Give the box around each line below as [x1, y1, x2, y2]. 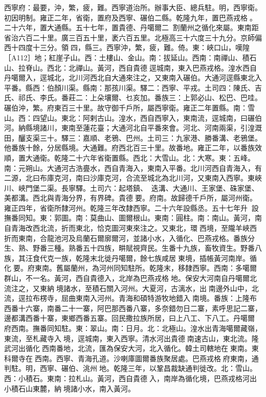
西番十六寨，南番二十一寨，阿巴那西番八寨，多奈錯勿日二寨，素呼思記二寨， [4, 302, 262, 313]
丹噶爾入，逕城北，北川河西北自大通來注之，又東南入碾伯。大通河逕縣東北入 [4, 72, 262, 83]
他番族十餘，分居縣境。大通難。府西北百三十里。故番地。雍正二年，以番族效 [4, 142, 262, 153]
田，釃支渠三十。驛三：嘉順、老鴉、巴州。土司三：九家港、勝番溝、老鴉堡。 [4, 132, 262, 143]
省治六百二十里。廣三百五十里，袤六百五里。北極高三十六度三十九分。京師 [4, 32, 255, 42]
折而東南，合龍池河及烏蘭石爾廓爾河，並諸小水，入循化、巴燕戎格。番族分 [4, 232, 255, 243]
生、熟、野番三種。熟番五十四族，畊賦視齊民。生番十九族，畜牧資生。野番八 [4, 242, 262, 253]
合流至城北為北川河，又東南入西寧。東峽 [125, 172, 262, 183]
